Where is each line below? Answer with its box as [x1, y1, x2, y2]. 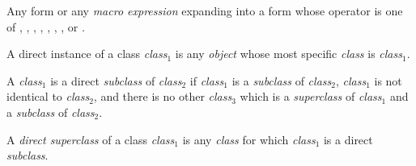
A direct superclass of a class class [6, 131, 175, 147]
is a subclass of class [231, 72, 332, 89]
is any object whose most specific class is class [175, 45, 402, 62]
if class [189, 72, 224, 89]
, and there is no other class [93, 88, 232, 105]
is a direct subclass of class [50, 72, 182, 89]
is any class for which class [182, 131, 316, 147]
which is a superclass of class [240, 88, 382, 105]
